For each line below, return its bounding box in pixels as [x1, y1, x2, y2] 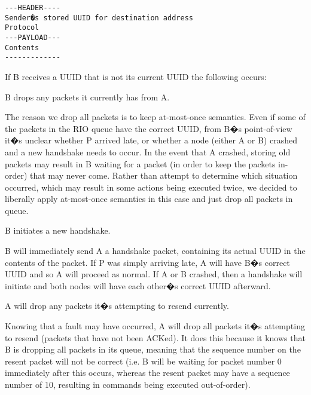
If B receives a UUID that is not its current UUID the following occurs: [5, 70, 267, 82]
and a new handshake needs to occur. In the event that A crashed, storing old [5, 145, 291, 158]
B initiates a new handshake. [5, 224, 111, 237]
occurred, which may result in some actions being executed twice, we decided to [5, 180, 297, 193]
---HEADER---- [5, 4, 61, 12]
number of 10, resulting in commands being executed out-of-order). [5, 378, 251, 390]
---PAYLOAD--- [5, 33, 61, 42]
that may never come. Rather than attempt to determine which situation [30, 169, 298, 182]
